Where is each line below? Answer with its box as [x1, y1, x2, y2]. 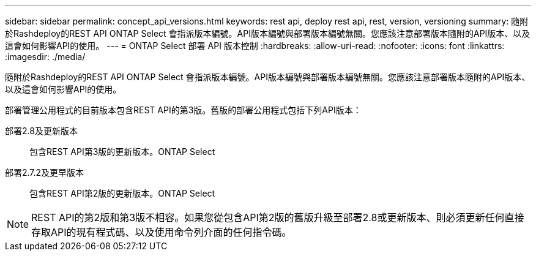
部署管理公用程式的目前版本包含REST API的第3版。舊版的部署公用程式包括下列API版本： [5, 105, 362, 115]
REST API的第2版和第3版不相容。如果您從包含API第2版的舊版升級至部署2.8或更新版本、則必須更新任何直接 [31, 211, 524, 224]
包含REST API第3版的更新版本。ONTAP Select [29, 146, 215, 157]
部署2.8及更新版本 [5, 126, 78, 136]
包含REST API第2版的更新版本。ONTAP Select [29, 188, 215, 198]
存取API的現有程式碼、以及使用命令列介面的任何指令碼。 [31, 226, 292, 238]
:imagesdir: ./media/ [5, 51, 86, 62]
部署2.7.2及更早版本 [5, 167, 84, 178]
